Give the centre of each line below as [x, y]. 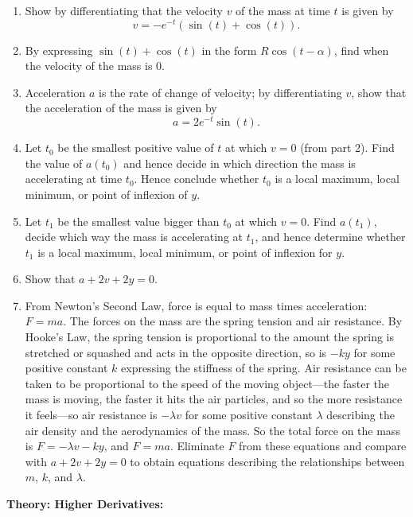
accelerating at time [74, 179]
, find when [361, 50]
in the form [229, 50]
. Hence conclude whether [197, 179]
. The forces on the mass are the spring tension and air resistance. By [233, 321]
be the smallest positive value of [136, 148]
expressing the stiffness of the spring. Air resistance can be [264, 368]
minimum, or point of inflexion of [106, 194]
